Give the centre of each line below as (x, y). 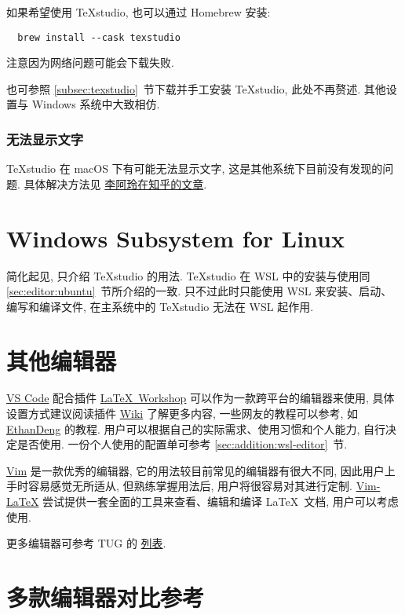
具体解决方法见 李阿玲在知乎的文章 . (115, 183)
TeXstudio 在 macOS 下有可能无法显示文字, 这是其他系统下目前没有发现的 (195, 168)
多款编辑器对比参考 (106, 597)
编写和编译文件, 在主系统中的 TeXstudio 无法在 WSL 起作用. (160, 306)
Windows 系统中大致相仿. (96, 104)
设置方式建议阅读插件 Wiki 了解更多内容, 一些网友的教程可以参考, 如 (182, 414)
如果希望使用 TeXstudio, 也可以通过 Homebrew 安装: (139, 12)
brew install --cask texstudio (99, 37)
